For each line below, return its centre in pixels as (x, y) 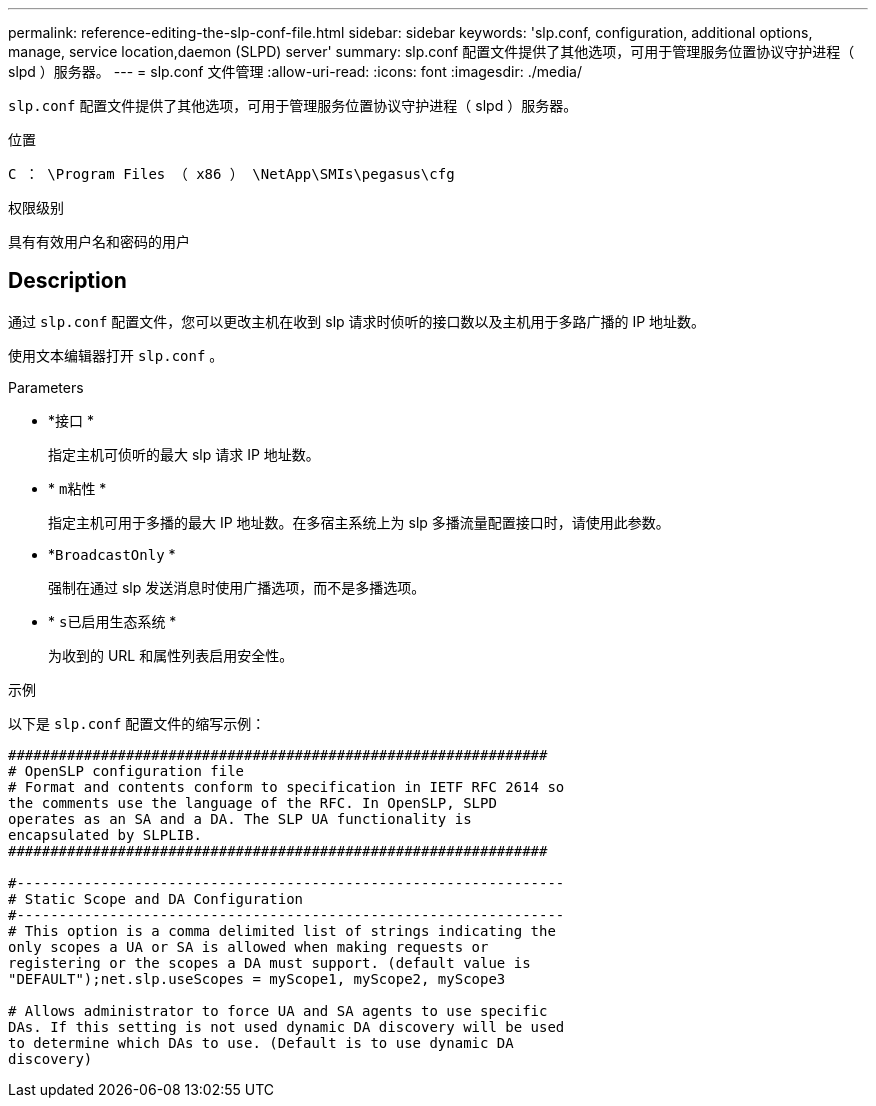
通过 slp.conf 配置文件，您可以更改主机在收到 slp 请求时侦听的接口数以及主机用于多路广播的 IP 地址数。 (357, 321)
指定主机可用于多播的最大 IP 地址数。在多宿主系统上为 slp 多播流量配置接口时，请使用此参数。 (359, 522)
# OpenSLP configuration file (126, 770)
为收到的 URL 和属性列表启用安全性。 (171, 655)
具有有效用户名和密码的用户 (99, 241)
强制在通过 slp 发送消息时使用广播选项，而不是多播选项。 (237, 587)
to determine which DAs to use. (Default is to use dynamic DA (261, 1042)
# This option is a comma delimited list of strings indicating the (282, 930)
